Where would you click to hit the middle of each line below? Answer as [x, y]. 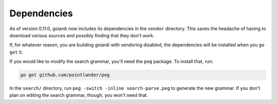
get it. [16, 52]
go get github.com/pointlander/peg [65, 75]
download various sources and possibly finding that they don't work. [82, 35]
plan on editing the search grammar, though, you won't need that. [79, 95]
